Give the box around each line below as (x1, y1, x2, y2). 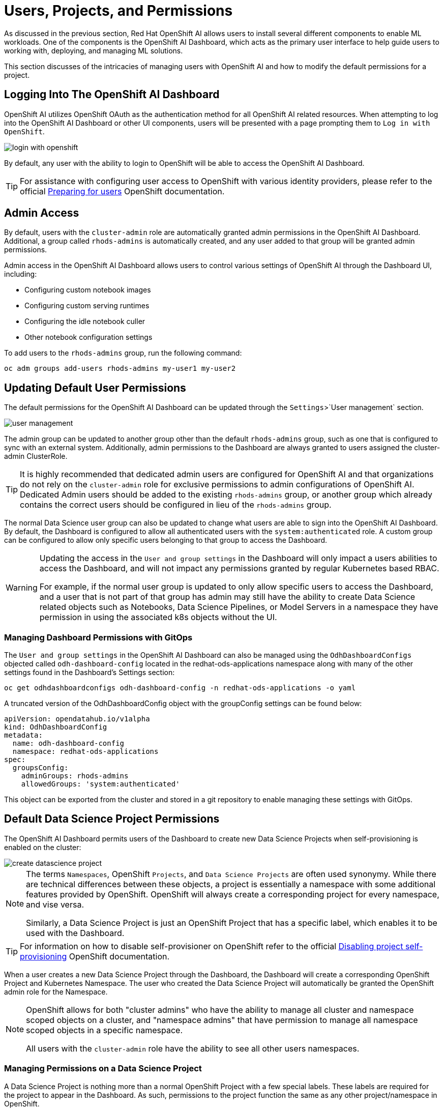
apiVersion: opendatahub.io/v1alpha (4, 715, 150, 723)
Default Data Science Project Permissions (4, 812, 220, 826)
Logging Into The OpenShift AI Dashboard (4, 88, 220, 101)
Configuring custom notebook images (24, 285, 151, 295)
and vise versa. (26, 899, 84, 910)
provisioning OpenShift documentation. (20, 951, 170, 961)
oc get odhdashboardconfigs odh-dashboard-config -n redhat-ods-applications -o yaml (4, 684, 356, 692)
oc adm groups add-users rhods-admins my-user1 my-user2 (4, 364, 236, 373)
